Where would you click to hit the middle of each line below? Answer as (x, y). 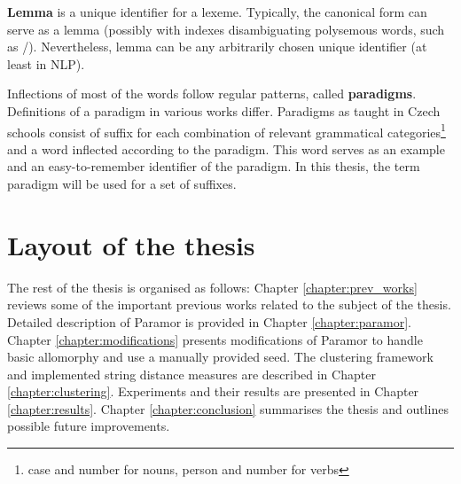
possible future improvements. (89, 426)
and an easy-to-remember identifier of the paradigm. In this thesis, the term (214, 166)
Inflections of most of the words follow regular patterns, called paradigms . (212, 94)
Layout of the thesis (131, 244)
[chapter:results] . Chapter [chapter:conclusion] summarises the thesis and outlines (228, 408)
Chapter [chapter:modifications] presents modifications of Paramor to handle (215, 339)
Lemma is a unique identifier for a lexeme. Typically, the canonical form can (217, 12)
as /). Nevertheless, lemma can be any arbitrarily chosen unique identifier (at (217, 47)
